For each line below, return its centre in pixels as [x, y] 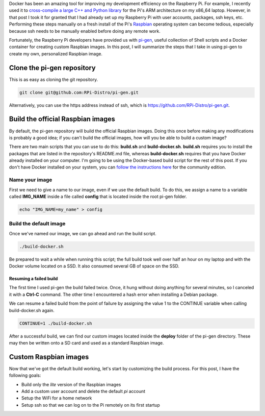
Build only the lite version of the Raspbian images [71, 384]
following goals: [25, 375]
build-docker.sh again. [32, 310]
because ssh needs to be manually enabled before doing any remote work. [85, 31]
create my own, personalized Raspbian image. [56, 53]
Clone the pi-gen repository [52, 68]
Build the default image [37, 224]
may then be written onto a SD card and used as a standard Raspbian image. [87, 343]
